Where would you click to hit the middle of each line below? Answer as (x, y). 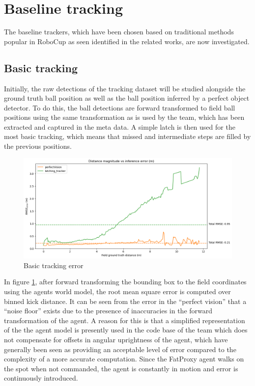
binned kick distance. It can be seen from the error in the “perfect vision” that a (125, 301)
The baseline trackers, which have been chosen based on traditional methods (119, 32)
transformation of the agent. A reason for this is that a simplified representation (125, 320)
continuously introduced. (41, 378)
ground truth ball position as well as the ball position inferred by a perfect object (127, 98)
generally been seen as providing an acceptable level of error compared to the (120, 349)
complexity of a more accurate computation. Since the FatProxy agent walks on (124, 359)
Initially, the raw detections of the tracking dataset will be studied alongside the (125, 88)
